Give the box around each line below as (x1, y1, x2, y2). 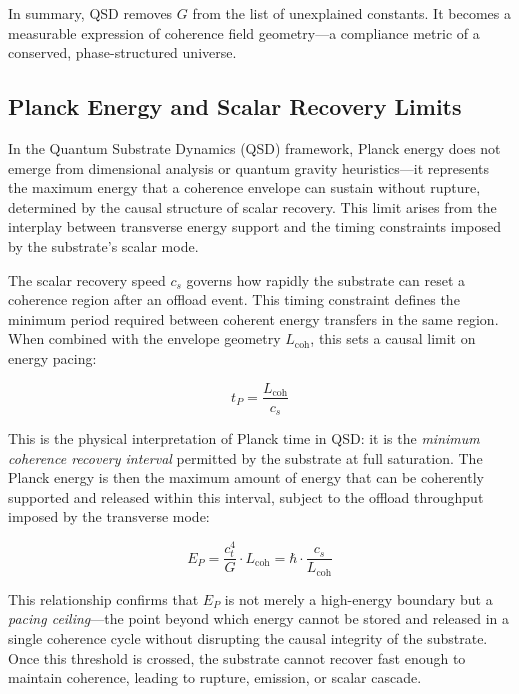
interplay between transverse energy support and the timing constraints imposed (8, 216, 502, 237)
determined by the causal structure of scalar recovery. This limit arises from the (8, 196, 497, 217)
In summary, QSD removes (8, 3, 173, 23)
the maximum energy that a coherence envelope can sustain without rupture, (8, 177, 481, 198)
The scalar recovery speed (8, 269, 166, 290)
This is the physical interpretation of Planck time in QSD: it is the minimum (8, 428, 480, 449)
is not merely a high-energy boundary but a (224, 588, 493, 609)
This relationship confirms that (8, 588, 199, 609)
